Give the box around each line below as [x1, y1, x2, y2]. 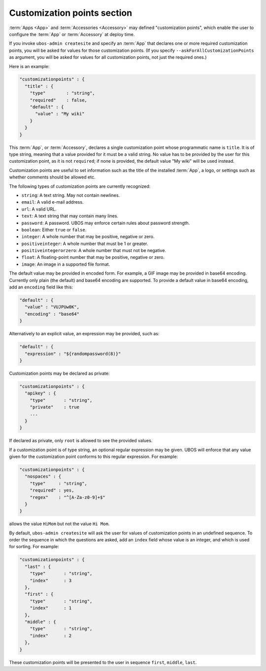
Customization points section [9, 7, 133, 18]
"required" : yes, [30, 488, 74, 493]
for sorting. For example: [9, 544, 59, 550]
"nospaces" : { [25, 474, 62, 479]
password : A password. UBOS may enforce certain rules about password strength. [21, 220, 190, 226]
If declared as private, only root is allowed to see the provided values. [9, 438, 153, 444]
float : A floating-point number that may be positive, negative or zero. [21, 254, 165, 260]
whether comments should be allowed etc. [9, 174, 96, 180]
